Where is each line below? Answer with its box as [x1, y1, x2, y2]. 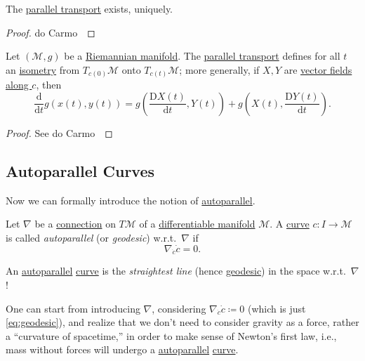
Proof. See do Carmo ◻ [6, 125, 113, 140]
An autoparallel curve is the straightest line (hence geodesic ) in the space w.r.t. [6, 263, 346, 278]
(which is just [247, 301, 306, 315]
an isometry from [6, 62, 80, 77]
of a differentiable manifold [139, 216, 255, 231]
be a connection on [34, 216, 116, 231]
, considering [152, 301, 206, 315]
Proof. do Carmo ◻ [6, 25, 95, 39]
